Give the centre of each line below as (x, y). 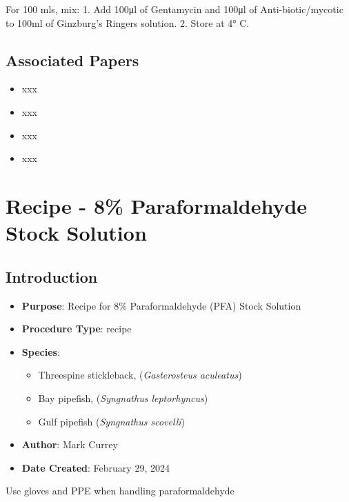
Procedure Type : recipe (77, 329)
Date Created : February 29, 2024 (96, 467)
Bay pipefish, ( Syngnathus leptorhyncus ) (123, 398)
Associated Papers (72, 60)
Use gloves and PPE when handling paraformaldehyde (120, 491)
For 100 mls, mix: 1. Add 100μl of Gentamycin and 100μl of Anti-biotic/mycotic (174, 9)
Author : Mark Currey (70, 444)
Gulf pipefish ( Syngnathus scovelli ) (112, 421)
